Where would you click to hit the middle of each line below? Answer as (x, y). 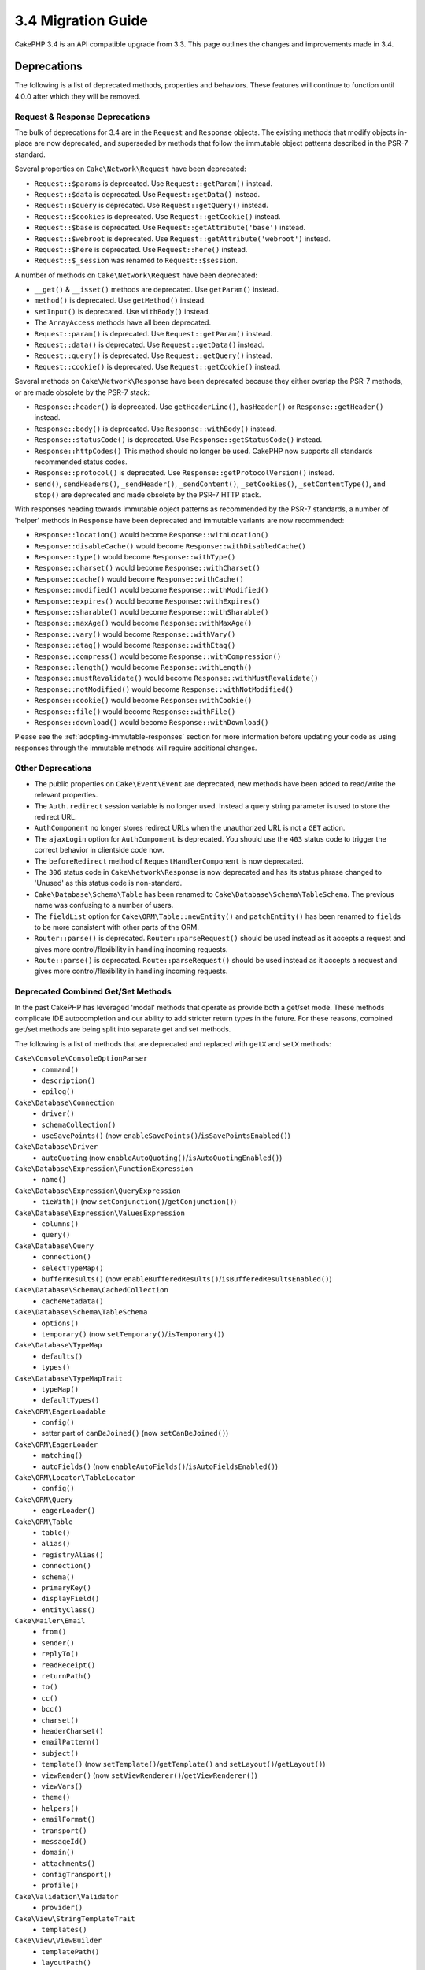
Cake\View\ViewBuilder (58, 1941)
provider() (62, 1908)
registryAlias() (72, 1555)
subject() (60, 1753)
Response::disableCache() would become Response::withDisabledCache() (170, 546)
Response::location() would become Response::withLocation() (152, 535)
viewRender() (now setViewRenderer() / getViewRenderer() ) (149, 1775)
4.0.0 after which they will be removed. (78, 96)
